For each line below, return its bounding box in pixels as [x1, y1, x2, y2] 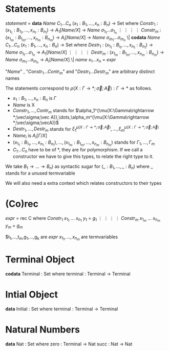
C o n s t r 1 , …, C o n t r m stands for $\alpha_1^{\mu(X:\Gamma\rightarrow [12, 107, 155, 115]
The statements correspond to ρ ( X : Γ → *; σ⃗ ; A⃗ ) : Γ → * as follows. [5, 85, 153, 92]
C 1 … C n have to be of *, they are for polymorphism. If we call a [12, 147, 143, 154]
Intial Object [5, 289, 58, 300]
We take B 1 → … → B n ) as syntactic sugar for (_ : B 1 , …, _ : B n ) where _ [5, 163, 153, 170]
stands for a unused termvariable [5, 170, 75, 176]
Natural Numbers [5, 324, 80, 335]
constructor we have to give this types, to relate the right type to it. [12, 153, 154, 160]
